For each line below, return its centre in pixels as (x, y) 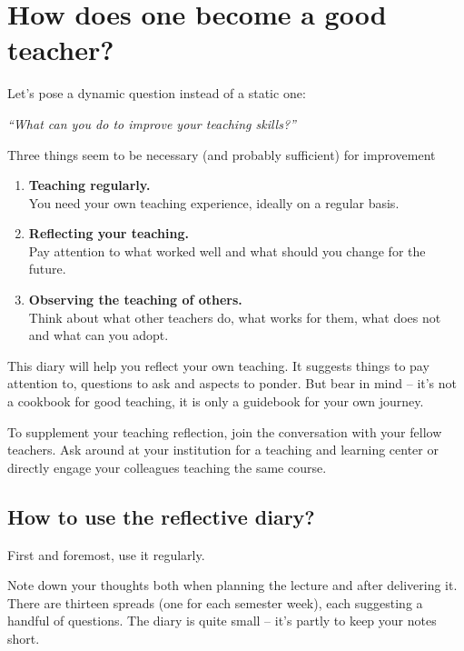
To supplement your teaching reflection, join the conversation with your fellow (225, 431)
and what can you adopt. (99, 335)
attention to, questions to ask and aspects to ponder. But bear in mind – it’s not (232, 383)
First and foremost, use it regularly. (106, 554)
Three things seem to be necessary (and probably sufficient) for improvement (222, 154)
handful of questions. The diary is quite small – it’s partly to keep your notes (222, 621)
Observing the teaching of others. (135, 300)
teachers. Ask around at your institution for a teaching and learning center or (223, 450)
